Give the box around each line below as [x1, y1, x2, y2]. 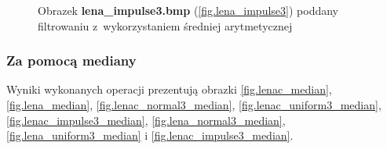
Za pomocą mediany [6, 51, 137, 70]
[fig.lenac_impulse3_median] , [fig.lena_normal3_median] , [6, 112, 286, 128]
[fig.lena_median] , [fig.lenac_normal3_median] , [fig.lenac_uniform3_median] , [6, 97, 382, 112]
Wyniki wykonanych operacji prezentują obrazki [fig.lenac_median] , [6, 81, 332, 98]
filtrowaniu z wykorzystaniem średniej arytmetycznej [38, 17, 293, 34]
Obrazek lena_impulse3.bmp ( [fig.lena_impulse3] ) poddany [38, 2, 338, 18]
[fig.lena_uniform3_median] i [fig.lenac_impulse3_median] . [6, 127, 294, 144]
